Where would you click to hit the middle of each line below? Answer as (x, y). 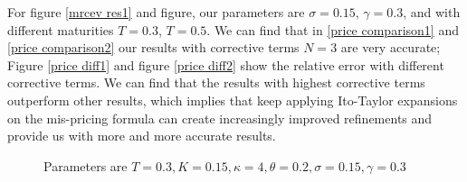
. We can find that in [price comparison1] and (333, 29)
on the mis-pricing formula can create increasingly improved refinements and (220, 118)
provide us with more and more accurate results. (142, 136)
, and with (432, 12)
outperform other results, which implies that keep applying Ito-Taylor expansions (233, 100)
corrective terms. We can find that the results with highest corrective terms (216, 82)
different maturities (61, 29)
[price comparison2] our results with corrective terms (153, 47)
